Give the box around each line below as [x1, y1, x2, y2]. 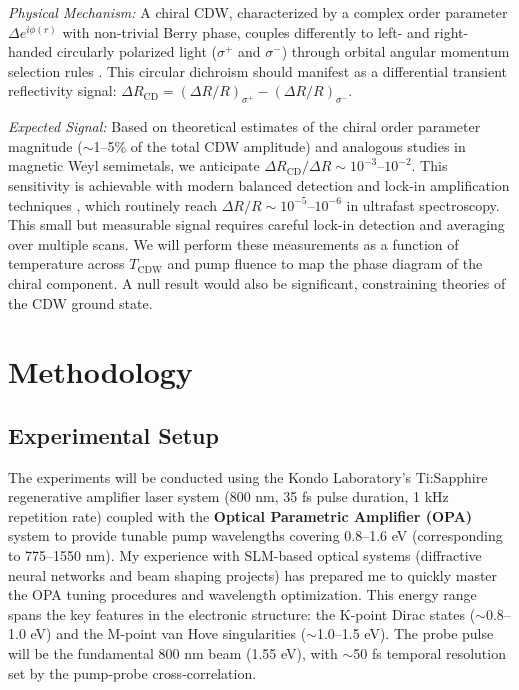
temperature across [8, 253, 125, 274]
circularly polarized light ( [57, 41, 217, 62]
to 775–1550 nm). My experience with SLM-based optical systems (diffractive [8, 545, 482, 566]
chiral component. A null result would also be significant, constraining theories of [8, 272, 506, 293]
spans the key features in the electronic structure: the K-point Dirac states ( [8, 603, 476, 624]
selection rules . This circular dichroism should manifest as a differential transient [8, 60, 508, 81]
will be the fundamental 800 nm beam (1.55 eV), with [8, 643, 338, 664]
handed [8, 41, 53, 62]
